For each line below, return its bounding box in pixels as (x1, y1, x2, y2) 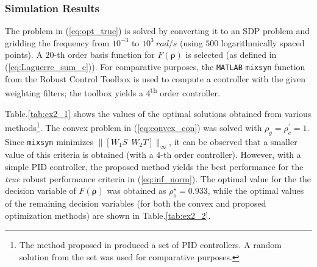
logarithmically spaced (221, 36, 305, 49)
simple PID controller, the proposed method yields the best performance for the (5, 160, 304, 173)
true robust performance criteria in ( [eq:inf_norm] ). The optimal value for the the (5, 172, 312, 185)
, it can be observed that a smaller (169, 135, 297, 148)
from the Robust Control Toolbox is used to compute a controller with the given (5, 72, 305, 85)
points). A (5, 48, 43, 61)
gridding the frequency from (5, 36, 110, 49)
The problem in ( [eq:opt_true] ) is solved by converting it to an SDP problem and (5, 24, 310, 37)
